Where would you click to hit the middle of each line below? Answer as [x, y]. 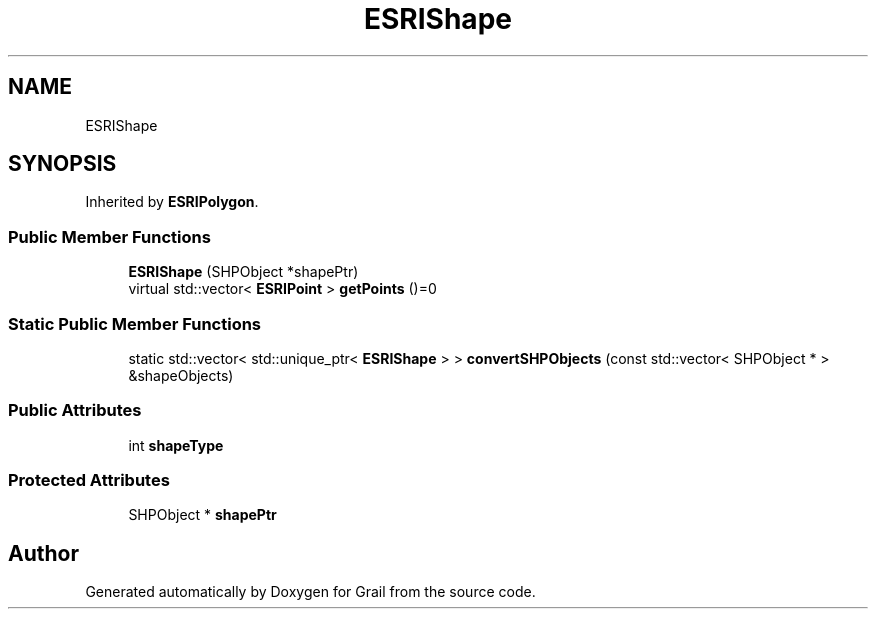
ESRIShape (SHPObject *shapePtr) [243, 272]
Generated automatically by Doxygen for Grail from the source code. [310, 592]
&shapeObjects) [181, 375]
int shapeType [176, 445]
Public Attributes [75, 410]
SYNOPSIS [62, 164]
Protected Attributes [89, 480]
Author [43, 553]
